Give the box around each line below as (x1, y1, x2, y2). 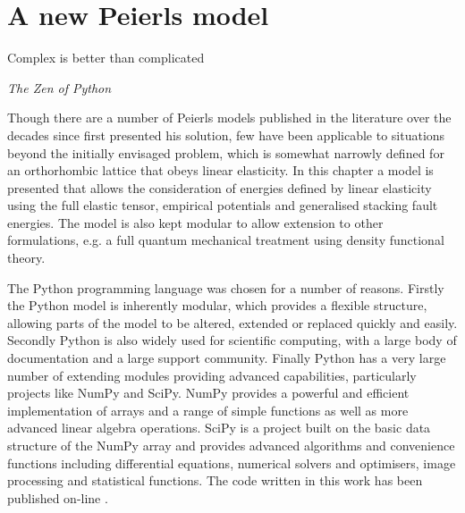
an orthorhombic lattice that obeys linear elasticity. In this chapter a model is (7, 161, 434, 180)
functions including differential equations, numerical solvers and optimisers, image (7, 453, 456, 472)
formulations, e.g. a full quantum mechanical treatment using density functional (7, 231, 444, 249)
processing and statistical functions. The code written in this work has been (7, 471, 423, 490)
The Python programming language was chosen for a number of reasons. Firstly (7, 278, 444, 297)
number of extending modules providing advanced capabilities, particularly (7, 366, 417, 384)
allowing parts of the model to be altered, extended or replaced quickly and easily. (7, 313, 458, 332)
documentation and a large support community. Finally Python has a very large (7, 349, 446, 367)
